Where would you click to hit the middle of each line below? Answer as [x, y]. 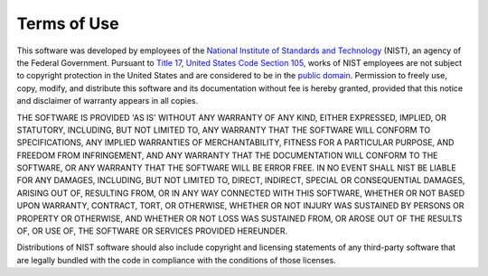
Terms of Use [68, 23]
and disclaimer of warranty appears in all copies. [108, 101]
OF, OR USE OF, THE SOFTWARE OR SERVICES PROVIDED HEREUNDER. [152, 231]
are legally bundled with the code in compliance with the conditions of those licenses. [176, 260]
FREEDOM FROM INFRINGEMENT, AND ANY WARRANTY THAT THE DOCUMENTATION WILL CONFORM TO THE [227, 155]
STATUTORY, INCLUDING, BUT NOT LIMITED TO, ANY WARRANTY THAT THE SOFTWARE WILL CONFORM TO [224, 130]
